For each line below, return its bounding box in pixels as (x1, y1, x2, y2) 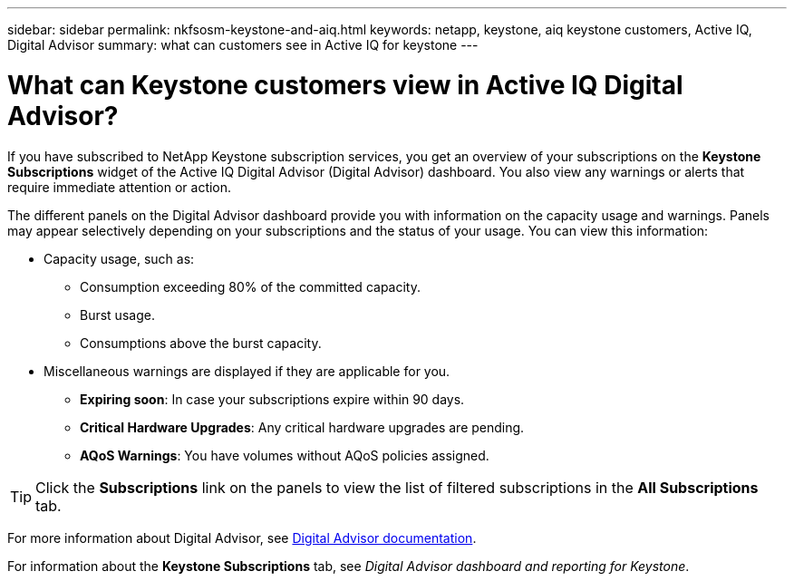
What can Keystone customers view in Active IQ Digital (7, 69, 683, 101)
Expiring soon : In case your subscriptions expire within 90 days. (80, 391, 465, 407)
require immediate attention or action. (7, 179, 232, 195)
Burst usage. (80, 306, 155, 323)
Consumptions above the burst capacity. (80, 334, 322, 351)
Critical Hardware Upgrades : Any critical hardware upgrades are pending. (80, 419, 525, 435)
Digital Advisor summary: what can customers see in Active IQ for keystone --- (7, 37, 479, 53)
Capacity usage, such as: (44, 250, 195, 266)
